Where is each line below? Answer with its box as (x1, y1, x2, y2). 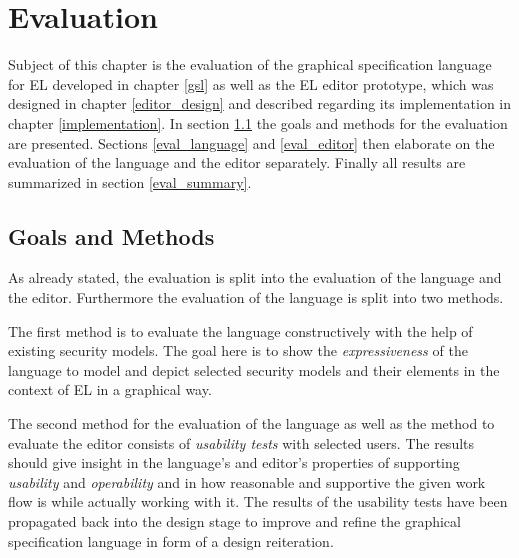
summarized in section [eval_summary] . (8, 171, 252, 192)
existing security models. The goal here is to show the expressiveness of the (8, 340, 468, 361)
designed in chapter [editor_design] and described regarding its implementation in (8, 93, 512, 114)
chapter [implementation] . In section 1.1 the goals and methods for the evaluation (8, 112, 508, 133)
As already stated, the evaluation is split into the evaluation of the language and (8, 267, 502, 288)
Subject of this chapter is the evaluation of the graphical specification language (8, 54, 492, 75)
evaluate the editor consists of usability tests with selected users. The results (8, 432, 475, 453)
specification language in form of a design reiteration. (8, 530, 334, 551)
